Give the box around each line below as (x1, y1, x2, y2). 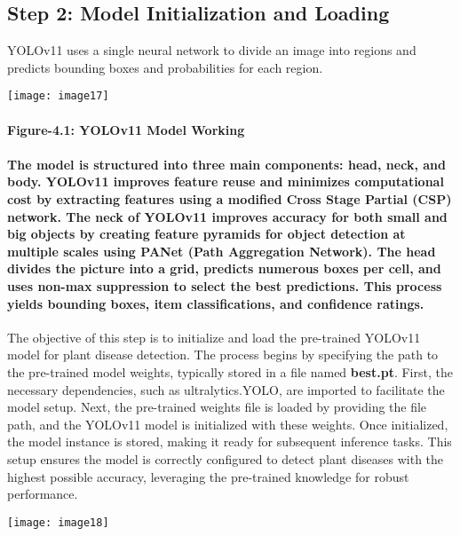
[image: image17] (7, 90, 109, 103)
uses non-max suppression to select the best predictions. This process (7, 276, 442, 295)
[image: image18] (7, 516, 109, 529)
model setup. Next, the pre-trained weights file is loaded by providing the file (7, 398, 427, 416)
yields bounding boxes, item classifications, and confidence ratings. (7, 294, 424, 312)
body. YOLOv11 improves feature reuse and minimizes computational (7, 172, 444, 191)
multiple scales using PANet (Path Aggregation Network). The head (7, 241, 436, 260)
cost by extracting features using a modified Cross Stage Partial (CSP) (7, 190, 452, 209)
